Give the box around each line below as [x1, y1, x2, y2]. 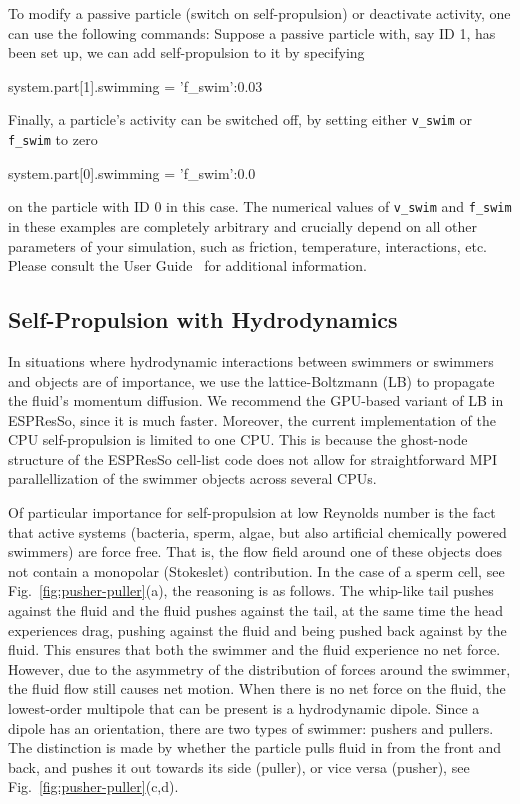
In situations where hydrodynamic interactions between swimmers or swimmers [8, 350, 494, 371]
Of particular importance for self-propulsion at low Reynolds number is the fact [8, 502, 496, 523]
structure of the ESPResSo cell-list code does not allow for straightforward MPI [8, 448, 498, 469]
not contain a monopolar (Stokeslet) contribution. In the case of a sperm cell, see [8, 560, 505, 581]
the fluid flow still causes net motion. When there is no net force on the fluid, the [8, 678, 506, 699]
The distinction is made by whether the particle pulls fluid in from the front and [8, 737, 502, 758]
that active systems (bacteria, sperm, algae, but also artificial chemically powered [8, 521, 507, 542]
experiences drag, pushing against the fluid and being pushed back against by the [8, 619, 507, 640]
